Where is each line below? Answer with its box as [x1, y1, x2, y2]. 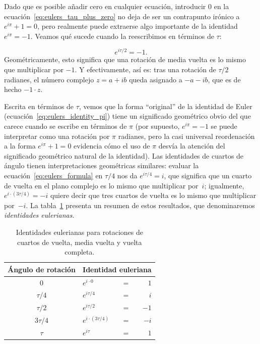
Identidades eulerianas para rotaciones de [16, 226, 144, 237]
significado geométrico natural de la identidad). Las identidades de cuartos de [4, 150, 244, 161]
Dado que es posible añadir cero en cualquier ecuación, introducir [4, 1, 206, 11]
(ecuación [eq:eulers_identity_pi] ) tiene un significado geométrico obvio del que [4, 111, 251, 121]
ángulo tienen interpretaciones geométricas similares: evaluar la [4, 160, 199, 171]
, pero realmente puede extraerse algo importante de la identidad [37, 21, 238, 31]
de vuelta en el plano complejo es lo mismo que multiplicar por [4, 180, 199, 190]
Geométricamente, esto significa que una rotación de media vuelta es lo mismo [4, 54, 246, 65]
